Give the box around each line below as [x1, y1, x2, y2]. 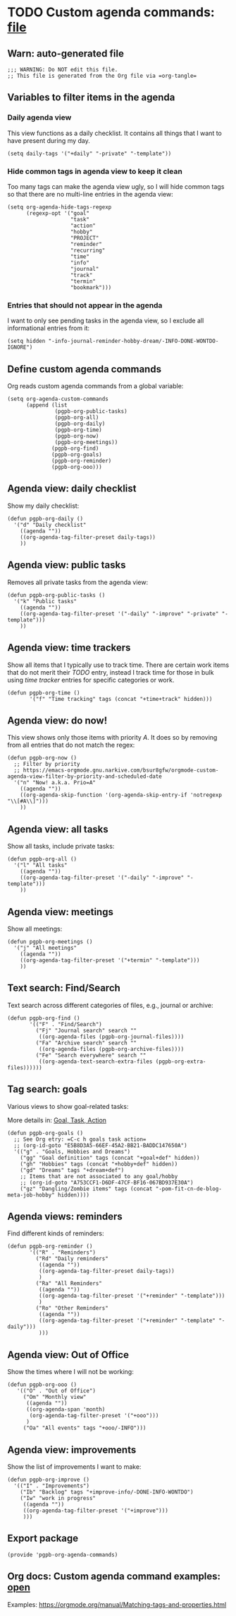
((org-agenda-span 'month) [25, 1406, 106, 1413]
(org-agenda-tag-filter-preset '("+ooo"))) [29, 1412, 159, 1419]
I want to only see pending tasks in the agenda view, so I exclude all [7, 316, 204, 325]
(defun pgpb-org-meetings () [7, 938, 93, 945]
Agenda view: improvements [7, 1443, 137, 1455]
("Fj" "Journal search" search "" [35, 1027, 137, 1034]
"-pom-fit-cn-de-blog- [155, 1185, 222, 1192]
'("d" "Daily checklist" [13, 521, 87, 528]
